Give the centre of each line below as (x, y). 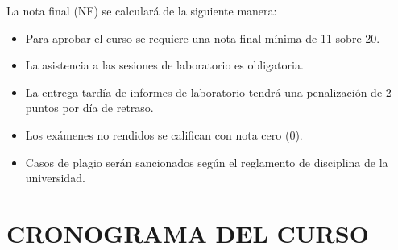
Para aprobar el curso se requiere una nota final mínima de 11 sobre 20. (203, 37)
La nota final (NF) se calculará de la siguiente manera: (142, 10)
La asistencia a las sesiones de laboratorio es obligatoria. (164, 65)
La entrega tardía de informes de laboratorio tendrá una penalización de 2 (208, 92)
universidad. (55, 178)
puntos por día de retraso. (89, 108)
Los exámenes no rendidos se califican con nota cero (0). (164, 134)
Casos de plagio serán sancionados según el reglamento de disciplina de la (207, 162)
